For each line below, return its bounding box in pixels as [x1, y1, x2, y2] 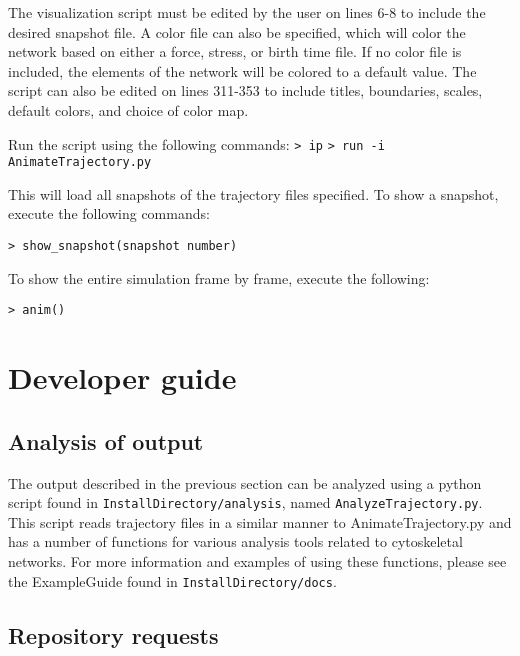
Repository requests [8, 619, 219, 650]
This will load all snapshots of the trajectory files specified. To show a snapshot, [8, 183, 499, 204]
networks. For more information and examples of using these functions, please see [8, 550, 507, 571]
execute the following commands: [8, 203, 210, 224]
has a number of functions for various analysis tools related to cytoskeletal [8, 531, 463, 552]
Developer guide [8, 357, 237, 398]
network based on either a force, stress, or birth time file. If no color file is [8, 41, 462, 62]
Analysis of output [8, 425, 204, 456]
